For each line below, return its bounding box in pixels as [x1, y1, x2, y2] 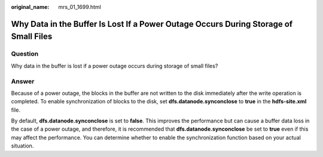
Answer [11, 77, 35, 85]
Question [11, 50, 39, 58]
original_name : [11, 4, 50, 10]
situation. [11, 142, 34, 149]
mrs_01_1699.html [58, 4, 102, 10]
